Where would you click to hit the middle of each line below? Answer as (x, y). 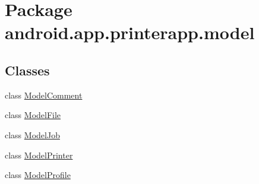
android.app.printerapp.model (130, 32)
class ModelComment (44, 95)
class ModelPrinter (39, 155)
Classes (27, 70)
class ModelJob (32, 134)
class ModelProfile (38, 175)
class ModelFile (33, 115)
